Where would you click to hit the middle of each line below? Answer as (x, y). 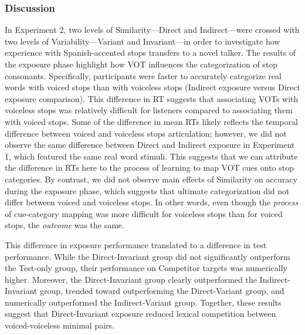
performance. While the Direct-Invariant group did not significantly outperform (148, 256)
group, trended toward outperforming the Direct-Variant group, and (162, 291)
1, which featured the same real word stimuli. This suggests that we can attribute (151, 156)
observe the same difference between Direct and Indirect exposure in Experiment (150, 145)
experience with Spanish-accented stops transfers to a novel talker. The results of (150, 53)
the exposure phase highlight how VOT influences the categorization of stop (141, 64)
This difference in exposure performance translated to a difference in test (136, 244)
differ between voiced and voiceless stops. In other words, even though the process (152, 202)
